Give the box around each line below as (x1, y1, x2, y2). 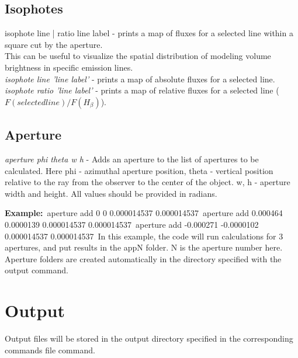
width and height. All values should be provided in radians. (5, 187, 217, 199)
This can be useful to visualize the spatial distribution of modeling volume (5, 50, 271, 62)
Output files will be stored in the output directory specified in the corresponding (5, 332, 293, 345)
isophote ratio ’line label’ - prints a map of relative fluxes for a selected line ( (5, 84, 279, 96)
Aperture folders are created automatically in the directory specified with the (5, 252, 282, 265)
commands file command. (5, 343, 95, 356)
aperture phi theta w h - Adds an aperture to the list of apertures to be (5, 152, 259, 165)
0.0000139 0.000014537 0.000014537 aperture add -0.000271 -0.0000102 (5, 218, 259, 230)
